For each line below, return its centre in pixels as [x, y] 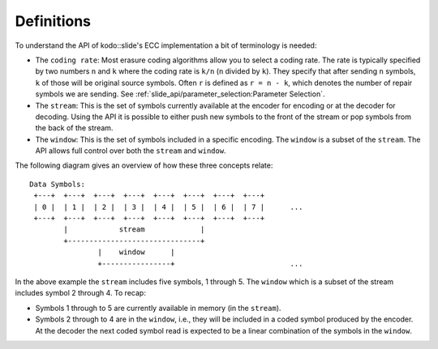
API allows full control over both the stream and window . [131, 151]
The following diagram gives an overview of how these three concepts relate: [144, 165]
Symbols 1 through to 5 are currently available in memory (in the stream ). [158, 308]
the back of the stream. [74, 128]
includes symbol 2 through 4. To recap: [80, 293]
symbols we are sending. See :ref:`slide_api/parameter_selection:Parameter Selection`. [180, 94]
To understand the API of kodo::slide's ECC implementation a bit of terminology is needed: [166, 45]
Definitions [53, 21]
